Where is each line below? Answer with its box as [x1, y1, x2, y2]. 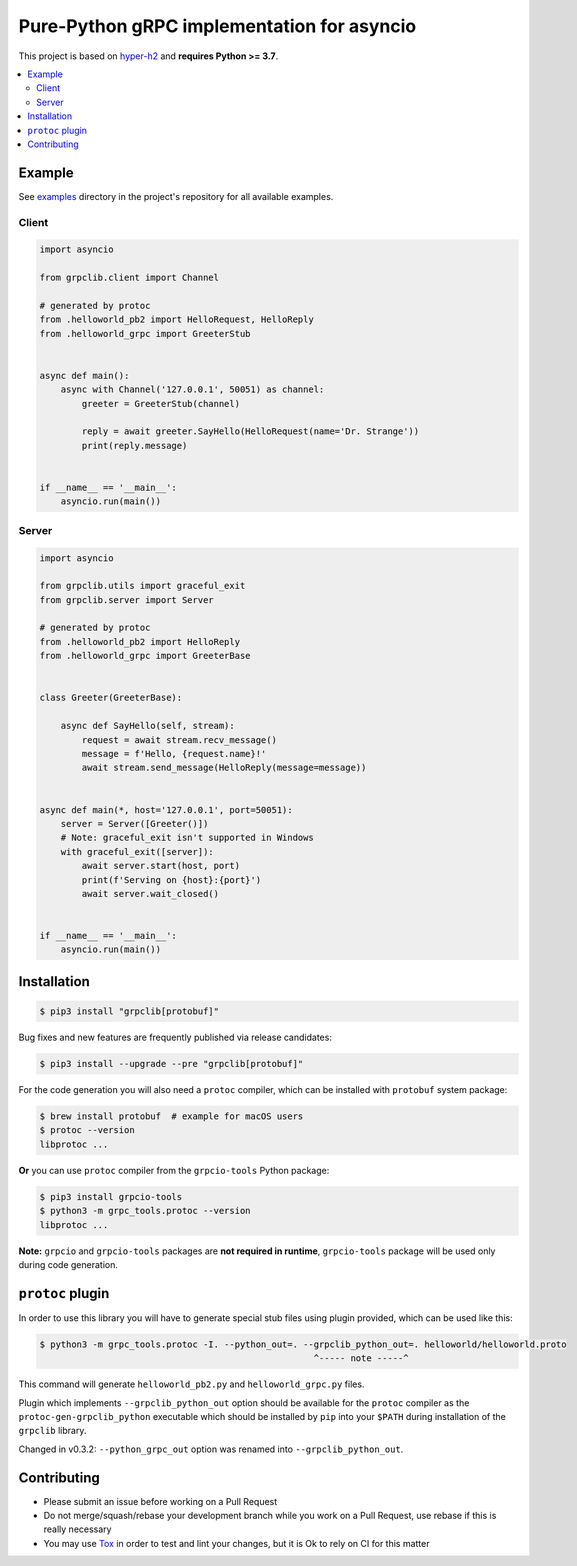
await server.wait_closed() [81, 888, 220, 899]
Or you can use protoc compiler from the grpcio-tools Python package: [18, 1164, 330, 1176]
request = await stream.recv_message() [81, 734, 277, 745]
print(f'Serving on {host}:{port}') [81, 874, 262, 885]
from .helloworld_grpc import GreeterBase [39, 650, 251, 662]
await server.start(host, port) [81, 860, 240, 872]
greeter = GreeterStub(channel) [81, 398, 240, 409]
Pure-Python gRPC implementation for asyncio [18, 15, 417, 37]
